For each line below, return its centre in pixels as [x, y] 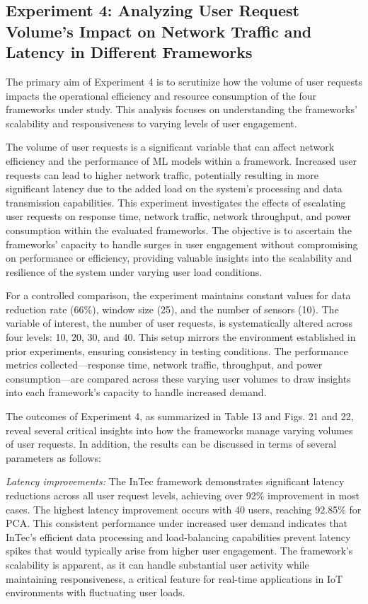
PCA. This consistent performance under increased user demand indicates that [177, 523]
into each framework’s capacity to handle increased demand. [136, 392]
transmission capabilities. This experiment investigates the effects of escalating [176, 202]
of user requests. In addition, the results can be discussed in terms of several [171, 444]
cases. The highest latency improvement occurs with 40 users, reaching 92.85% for [184, 509]
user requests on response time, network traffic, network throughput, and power [178, 216]
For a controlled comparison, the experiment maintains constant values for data [178, 295]
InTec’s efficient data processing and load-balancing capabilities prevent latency [178, 536]
